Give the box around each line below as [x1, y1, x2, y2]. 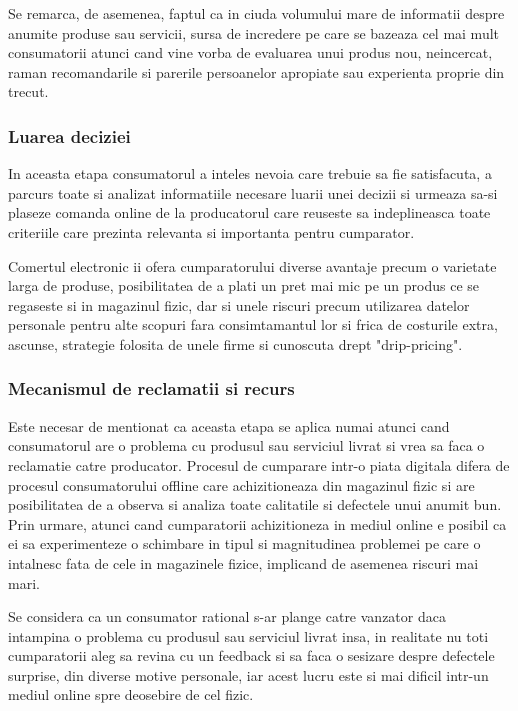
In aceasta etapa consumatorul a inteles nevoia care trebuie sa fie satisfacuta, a [8, 163, 492, 184]
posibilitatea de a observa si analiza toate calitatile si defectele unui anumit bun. [8, 494, 502, 515]
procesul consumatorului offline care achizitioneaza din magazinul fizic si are [8, 474, 475, 495]
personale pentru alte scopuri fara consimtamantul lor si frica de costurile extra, [8, 314, 498, 335]
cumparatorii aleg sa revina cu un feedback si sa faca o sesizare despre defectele [8, 645, 495, 666]
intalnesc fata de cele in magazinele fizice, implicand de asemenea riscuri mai [8, 552, 479, 573]
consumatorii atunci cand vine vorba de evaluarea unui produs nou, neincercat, [8, 42, 493, 63]
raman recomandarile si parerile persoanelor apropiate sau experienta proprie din [8, 61, 505, 82]
